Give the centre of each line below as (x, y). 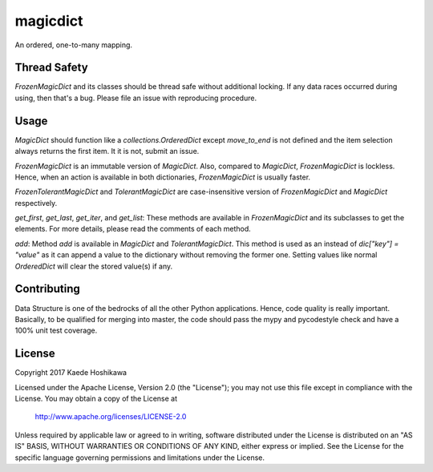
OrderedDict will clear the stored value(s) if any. (94, 266)
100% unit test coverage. (56, 331)
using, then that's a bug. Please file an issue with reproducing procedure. (136, 98)
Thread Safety (51, 68)
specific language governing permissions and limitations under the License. (140, 458)
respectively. (36, 203)
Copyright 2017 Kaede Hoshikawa (71, 373)
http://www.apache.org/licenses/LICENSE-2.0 (111, 417)
